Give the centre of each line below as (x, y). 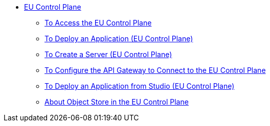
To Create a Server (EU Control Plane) (108, 54)
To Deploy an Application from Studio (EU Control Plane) (140, 86)
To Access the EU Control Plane (98, 23)
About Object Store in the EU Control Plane (117, 102)
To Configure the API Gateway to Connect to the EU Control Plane (155, 70)
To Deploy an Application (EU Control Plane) (119, 39)
